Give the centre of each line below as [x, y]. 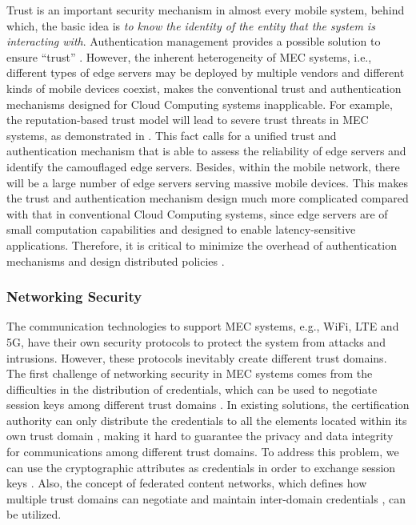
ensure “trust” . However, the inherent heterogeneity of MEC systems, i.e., [189, 56]
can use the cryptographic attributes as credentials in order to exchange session [201, 467]
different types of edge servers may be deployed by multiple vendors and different [206, 72]
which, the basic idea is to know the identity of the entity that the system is [191, 25]
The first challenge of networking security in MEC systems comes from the [190, 373]
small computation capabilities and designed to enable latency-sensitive [181, 229]
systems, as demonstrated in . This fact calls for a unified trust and [172, 135]
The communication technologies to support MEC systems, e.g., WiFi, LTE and [203, 326]
